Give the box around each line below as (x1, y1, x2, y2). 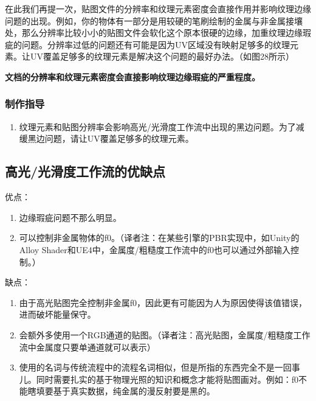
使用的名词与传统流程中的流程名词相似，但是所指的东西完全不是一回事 (19, 361, 300, 374)
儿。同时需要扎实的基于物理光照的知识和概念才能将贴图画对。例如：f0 (19, 372, 299, 385)
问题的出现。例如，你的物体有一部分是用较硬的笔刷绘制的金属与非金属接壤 (5, 14, 303, 27)
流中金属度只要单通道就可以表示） (19, 340, 156, 353)
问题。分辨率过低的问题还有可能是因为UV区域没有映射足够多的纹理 (21, 38, 290, 51)
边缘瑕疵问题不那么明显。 (19, 211, 122, 223)
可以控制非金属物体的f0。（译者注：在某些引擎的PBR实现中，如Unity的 (19, 231, 300, 244)
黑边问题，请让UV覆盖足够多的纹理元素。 (27, 132, 194, 145)
